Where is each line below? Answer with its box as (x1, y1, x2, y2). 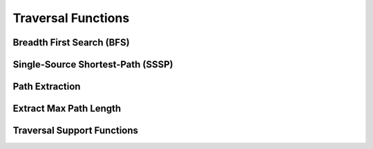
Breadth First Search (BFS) (12, 37, 131, 48)
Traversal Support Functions (12, 125, 138, 137)
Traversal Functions (12, 10, 130, 26)
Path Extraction (12, 81, 81, 92)
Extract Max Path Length (12, 103, 122, 115)
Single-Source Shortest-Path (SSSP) (12, 59, 173, 70)
